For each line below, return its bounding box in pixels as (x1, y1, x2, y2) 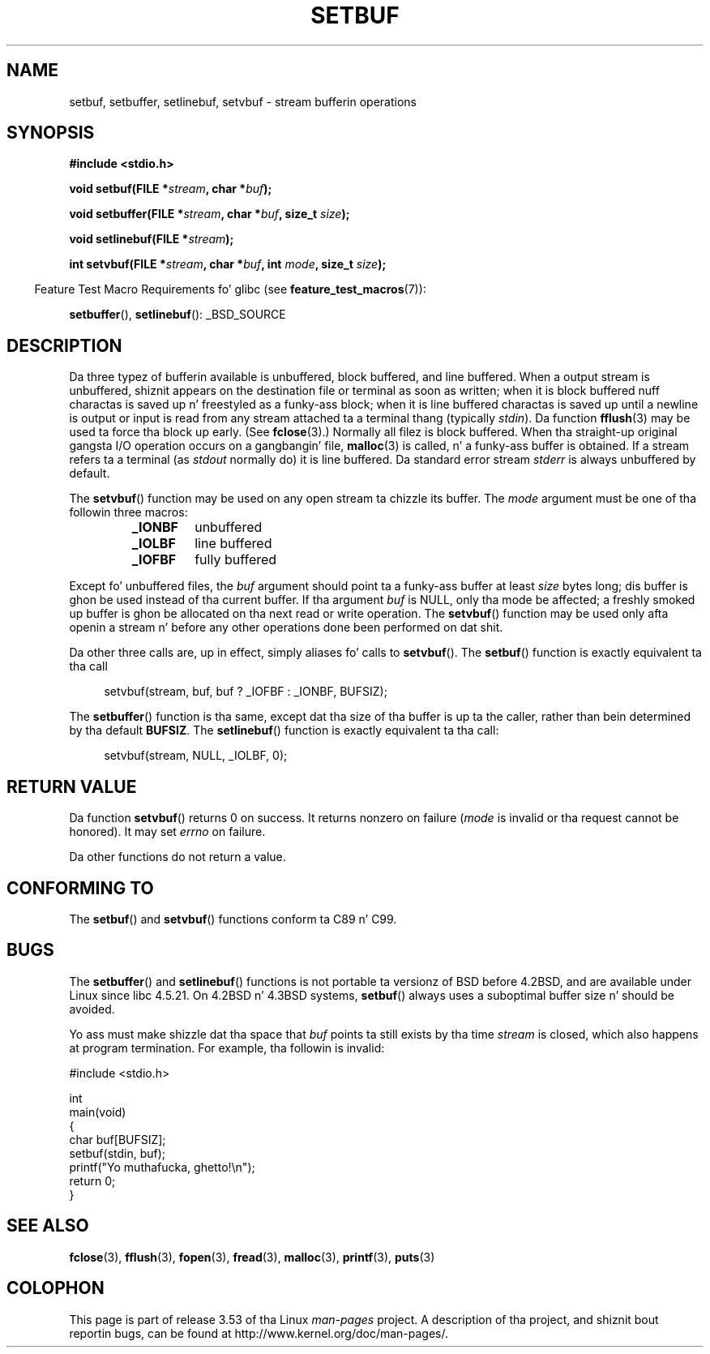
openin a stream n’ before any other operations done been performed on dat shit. (69, 620, 503, 635)
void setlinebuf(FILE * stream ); (69, 232, 234, 246)
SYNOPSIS (6, 122, 95, 144)
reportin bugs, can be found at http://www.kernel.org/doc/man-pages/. (69, 1326, 449, 1340)
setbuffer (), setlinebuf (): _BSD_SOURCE (69, 307, 286, 322)
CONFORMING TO (6, 877, 154, 898)
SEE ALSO (6, 1215, 89, 1236)
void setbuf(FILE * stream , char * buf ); (69, 182, 272, 196)
